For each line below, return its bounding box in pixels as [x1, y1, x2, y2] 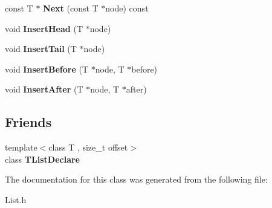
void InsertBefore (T [5, 62, 89, 75]
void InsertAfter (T [5, 83, 83, 96]
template [5, 141, 37, 154]
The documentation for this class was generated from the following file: [5, 173, 268, 186]
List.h [5, 193, 27, 206]
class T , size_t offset [48, 141, 128, 154]
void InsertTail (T [5, 42, 77, 55]
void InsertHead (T [5, 22, 83, 34]
